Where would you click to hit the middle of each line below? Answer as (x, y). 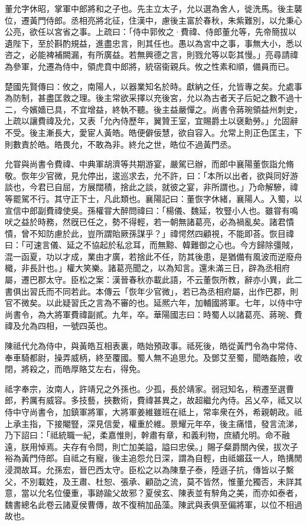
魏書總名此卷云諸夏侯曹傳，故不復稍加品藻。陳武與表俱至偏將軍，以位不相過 (153, 504)
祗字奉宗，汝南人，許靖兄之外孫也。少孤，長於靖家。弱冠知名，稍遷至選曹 (149, 388)
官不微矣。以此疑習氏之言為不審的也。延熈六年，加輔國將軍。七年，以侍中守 (153, 303)
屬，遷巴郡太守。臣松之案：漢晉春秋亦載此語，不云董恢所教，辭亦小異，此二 (153, 280)
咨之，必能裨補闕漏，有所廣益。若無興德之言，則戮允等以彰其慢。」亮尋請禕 (151, 55)
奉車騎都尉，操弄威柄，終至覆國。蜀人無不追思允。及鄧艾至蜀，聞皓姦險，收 (153, 357)
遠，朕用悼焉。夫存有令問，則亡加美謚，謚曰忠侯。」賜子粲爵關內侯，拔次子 (151, 446)
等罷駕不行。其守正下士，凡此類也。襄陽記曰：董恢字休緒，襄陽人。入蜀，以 (153, 198)
